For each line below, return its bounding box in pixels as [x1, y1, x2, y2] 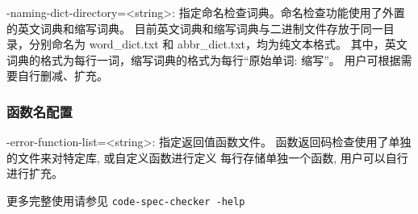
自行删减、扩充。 [17, 67, 108, 84]
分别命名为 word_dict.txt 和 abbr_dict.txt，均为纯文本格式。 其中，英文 [28, 36, 408, 52]
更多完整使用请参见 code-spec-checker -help [6, 191, 245, 208]
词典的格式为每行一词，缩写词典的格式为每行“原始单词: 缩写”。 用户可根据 [6, 51, 401, 68]
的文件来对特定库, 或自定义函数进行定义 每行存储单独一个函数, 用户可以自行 [6, 149, 408, 166]
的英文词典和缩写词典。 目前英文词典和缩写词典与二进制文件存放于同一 [6, 19, 383, 36]
